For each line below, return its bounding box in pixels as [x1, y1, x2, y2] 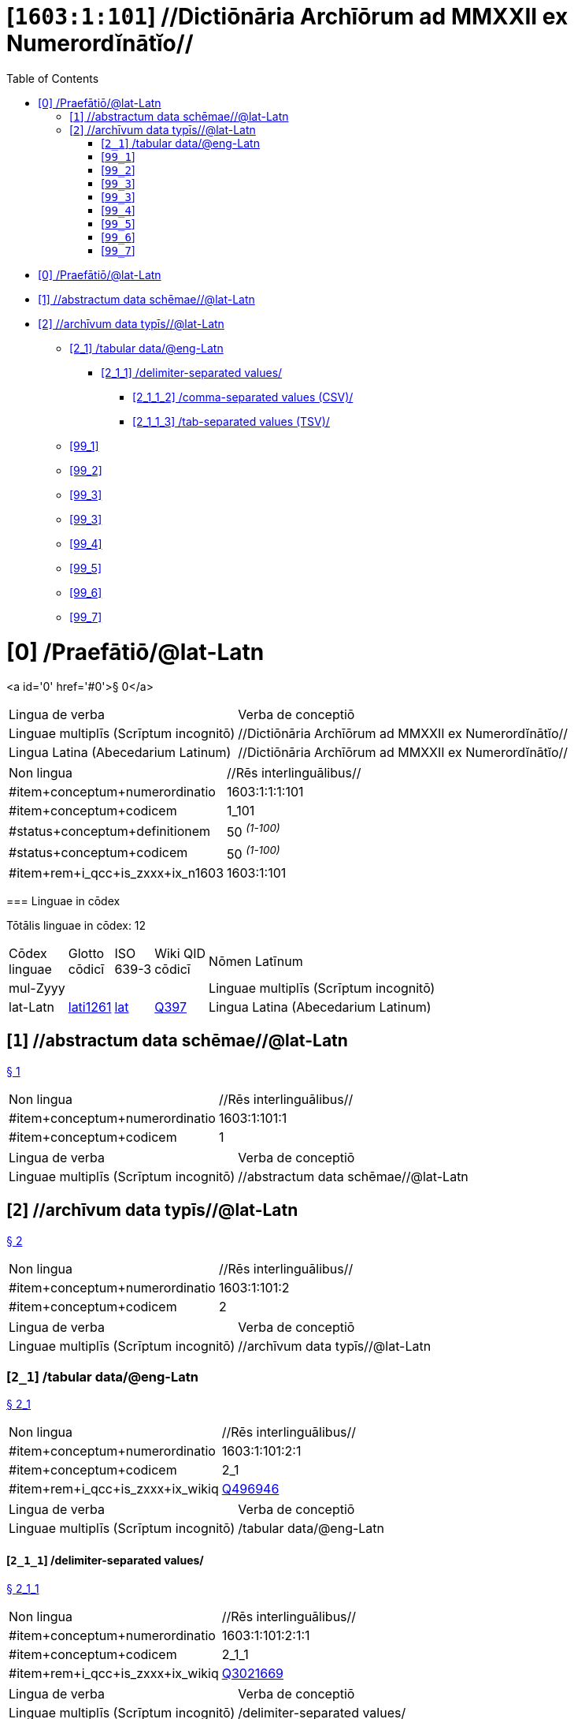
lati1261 [68, 998, 112, 1015]
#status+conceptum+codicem [9, 845, 188, 861]
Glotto [68, 945, 105, 961]
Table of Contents [6, 71, 99, 85]
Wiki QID [154, 945, 206, 961]
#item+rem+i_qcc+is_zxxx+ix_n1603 [9, 864, 224, 881]
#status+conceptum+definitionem [9, 822, 211, 839]
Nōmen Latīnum [209, 953, 303, 969]
